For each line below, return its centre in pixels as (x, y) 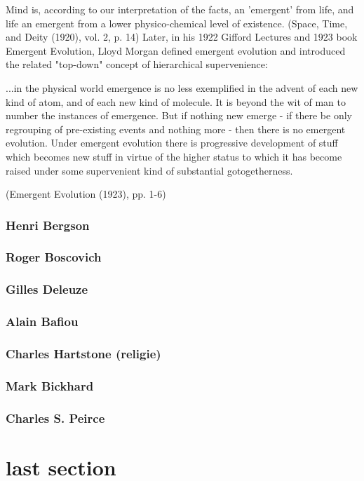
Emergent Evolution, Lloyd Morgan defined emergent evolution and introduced (176, 50)
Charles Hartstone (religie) (83, 354)
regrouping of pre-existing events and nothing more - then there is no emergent (176, 129)
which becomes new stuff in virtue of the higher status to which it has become (174, 156)
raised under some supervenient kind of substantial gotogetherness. (149, 170)
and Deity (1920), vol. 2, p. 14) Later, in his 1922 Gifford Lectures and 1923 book (182, 37)
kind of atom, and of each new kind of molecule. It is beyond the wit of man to (176, 101)
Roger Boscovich (54, 257)
